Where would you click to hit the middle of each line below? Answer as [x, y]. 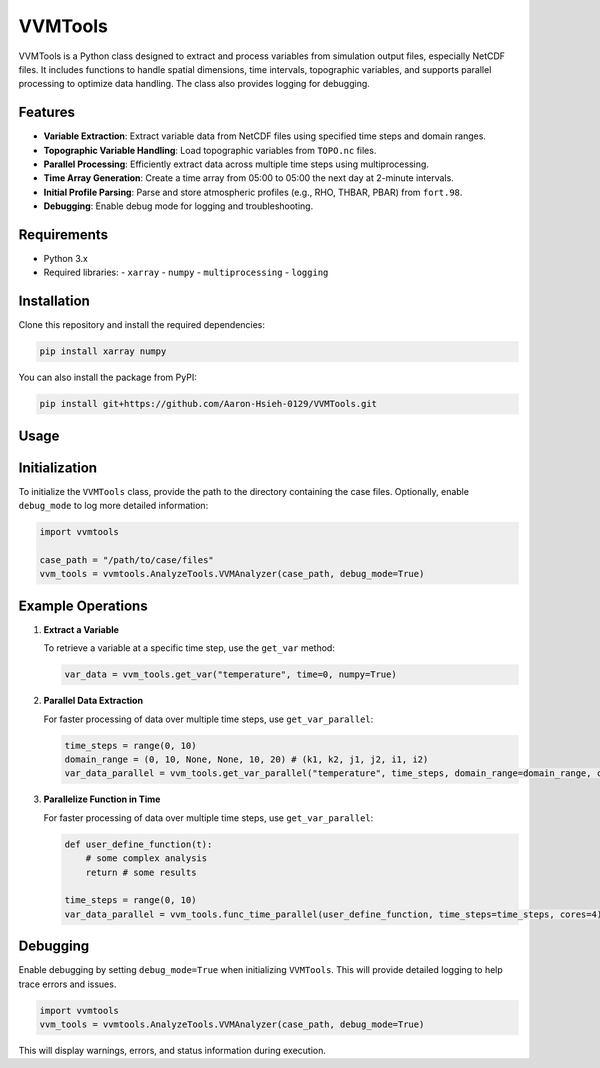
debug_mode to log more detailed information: [113, 506]
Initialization [58, 467]
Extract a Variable [81, 629]
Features [46, 112]
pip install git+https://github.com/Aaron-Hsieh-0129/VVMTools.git [208, 404]
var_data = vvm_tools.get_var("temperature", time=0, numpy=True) [230, 674]
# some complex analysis [146, 858]
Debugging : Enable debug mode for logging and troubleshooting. [178, 206]
